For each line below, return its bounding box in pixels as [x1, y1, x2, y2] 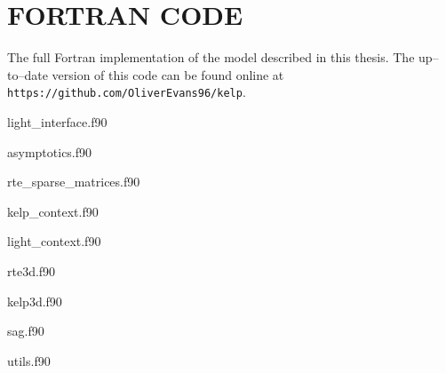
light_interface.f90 [7, 112, 108, 131]
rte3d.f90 [7, 261, 56, 280]
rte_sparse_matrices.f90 [7, 172, 140, 191]
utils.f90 [7, 351, 51, 369]
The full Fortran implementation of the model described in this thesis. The [7, 48, 415, 67]
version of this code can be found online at [52, 65, 284, 83]
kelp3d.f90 [7, 291, 62, 310]
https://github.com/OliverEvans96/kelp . [7, 83, 246, 101]
